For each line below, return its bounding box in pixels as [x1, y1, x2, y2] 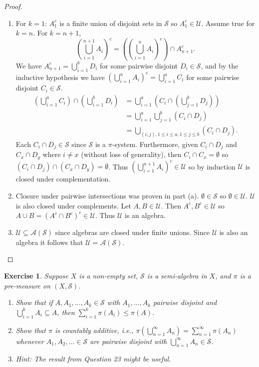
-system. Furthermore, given [112, 138, 198, 149]
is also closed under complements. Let [15, 200, 131, 210]
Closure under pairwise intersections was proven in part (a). [15, 190, 199, 200]
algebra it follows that [15, 236, 83, 247]
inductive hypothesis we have [15, 71, 105, 82]
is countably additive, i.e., [54, 324, 134, 335]
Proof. [4, 1, 22, 11]
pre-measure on [4, 280, 51, 290]
